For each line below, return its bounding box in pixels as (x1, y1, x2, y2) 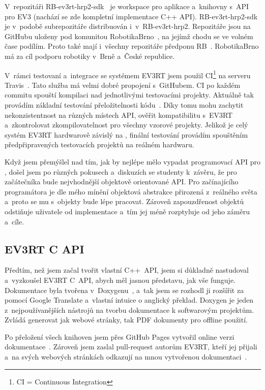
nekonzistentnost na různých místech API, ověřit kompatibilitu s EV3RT (5, 109, 233, 120)
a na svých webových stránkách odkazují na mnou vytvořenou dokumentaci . (5, 351, 247, 362)
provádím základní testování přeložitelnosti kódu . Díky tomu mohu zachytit (5, 100, 244, 110)
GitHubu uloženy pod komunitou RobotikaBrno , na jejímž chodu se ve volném (5, 30, 253, 41)
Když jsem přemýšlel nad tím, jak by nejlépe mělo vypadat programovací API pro (5, 156, 260, 167)
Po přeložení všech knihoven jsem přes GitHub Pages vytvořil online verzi (5, 331, 234, 342)
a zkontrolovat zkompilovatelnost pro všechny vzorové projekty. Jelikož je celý (5, 119, 248, 130)
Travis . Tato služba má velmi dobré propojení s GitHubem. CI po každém (5, 79, 241, 90)
